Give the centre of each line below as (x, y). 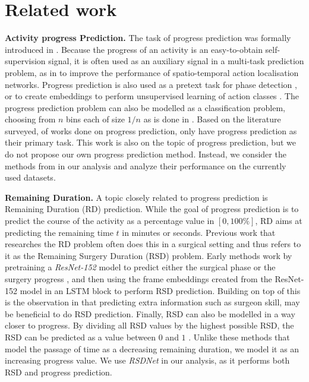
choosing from (30, 119)
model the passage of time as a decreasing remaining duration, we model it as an (152, 348)
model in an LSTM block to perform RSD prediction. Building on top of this (160, 290)
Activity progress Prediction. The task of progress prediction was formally (148, 38)
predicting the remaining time (59, 232)
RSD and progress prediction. (59, 372)
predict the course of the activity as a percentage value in (110, 221)
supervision (25, 61)
